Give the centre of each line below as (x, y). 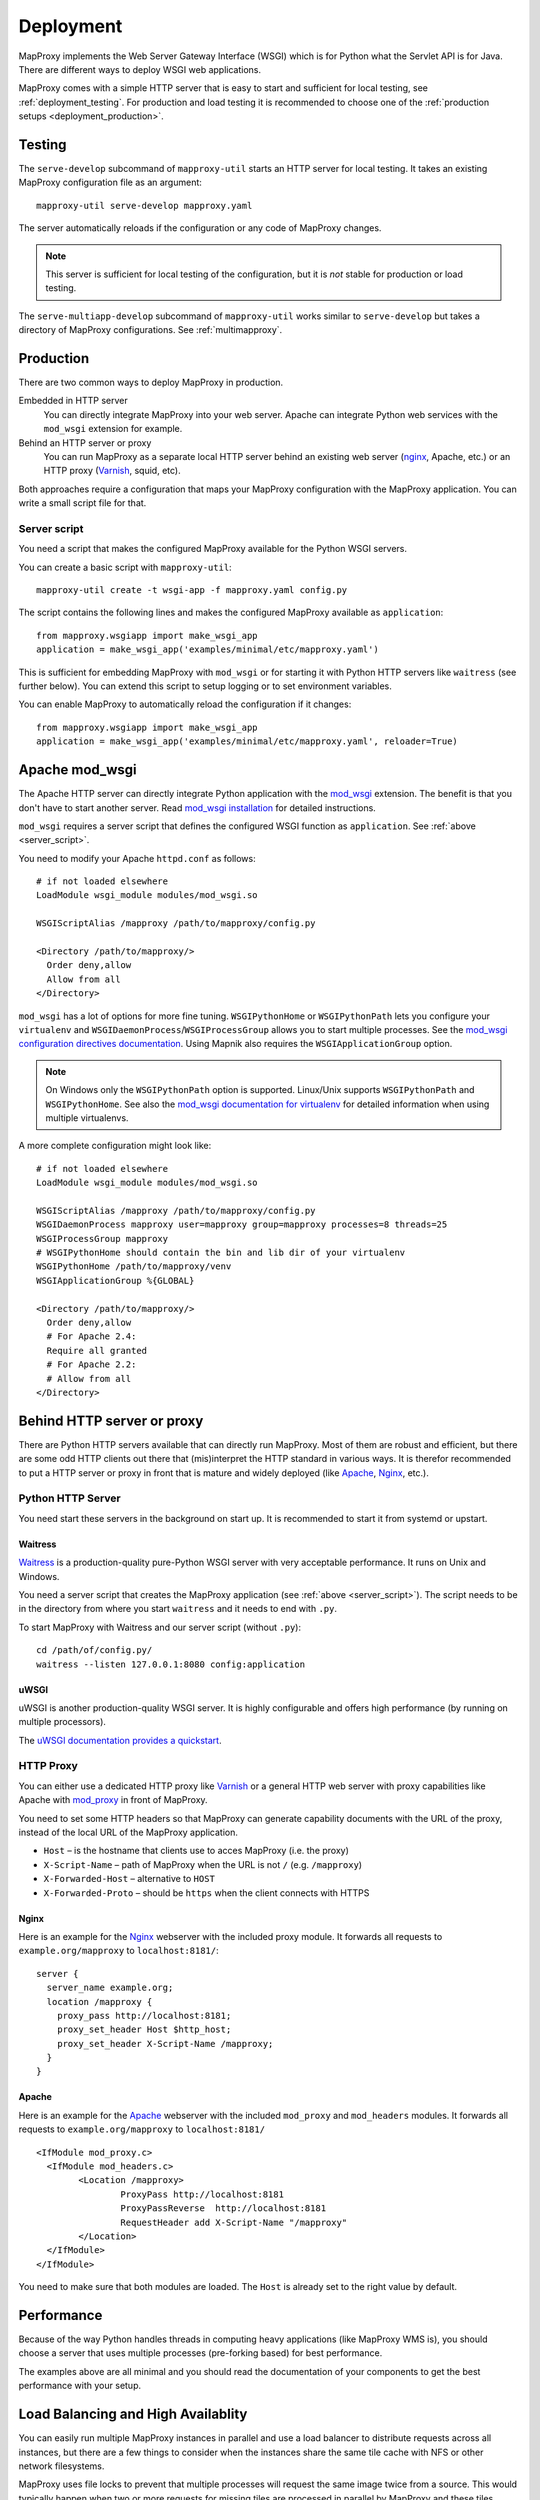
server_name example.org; (110, 1988)
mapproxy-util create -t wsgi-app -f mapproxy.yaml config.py (192, 590)
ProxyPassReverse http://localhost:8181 (223, 2208)
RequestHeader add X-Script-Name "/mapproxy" (234, 2222)
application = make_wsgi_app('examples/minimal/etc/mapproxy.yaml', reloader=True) (247, 741)
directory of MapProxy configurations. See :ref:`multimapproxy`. (150, 330)
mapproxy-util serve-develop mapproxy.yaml (144, 205)
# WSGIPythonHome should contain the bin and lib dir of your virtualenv (221, 1253)
